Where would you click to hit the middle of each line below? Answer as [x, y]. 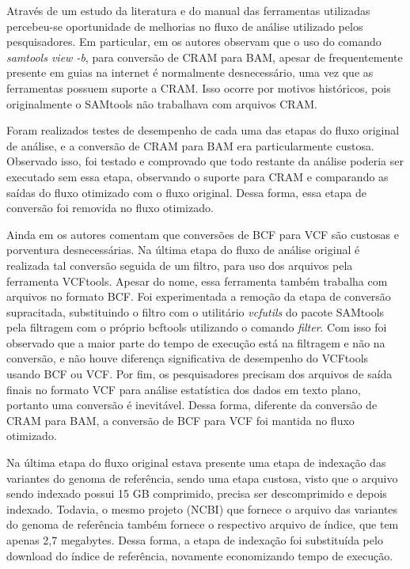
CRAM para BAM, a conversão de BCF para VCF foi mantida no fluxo [180, 420]
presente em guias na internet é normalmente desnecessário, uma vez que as [190, 72]
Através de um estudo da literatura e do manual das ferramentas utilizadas [188, 10]
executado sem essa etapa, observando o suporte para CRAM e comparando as [197, 176]
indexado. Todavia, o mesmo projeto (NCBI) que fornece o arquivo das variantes [202, 508]
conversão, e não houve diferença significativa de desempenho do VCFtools [188, 358]
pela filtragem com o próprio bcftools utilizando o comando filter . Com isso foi [197, 327]
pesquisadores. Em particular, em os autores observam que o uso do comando [194, 42]
